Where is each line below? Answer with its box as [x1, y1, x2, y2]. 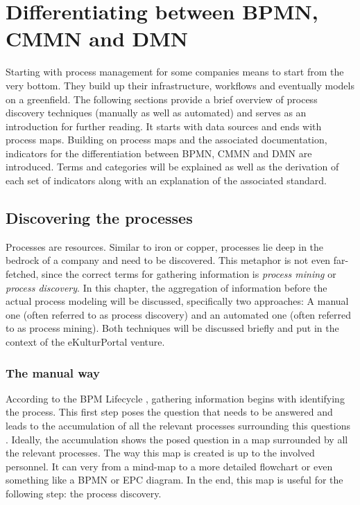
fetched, [6, 267, 39, 281]
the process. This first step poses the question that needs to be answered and [6, 405, 333, 419]
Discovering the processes [6, 207, 193, 229]
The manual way [6, 364, 100, 381]
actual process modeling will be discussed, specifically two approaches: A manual [6, 294, 349, 308]
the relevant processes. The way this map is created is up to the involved [6, 445, 315, 460]
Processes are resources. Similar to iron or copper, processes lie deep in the [6, 239, 324, 254]
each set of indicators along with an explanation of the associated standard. [6, 173, 327, 188]
